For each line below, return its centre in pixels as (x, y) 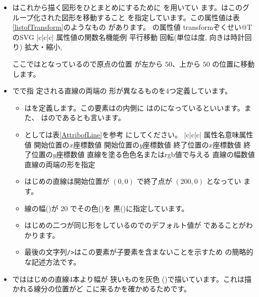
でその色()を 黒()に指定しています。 (129, 208)
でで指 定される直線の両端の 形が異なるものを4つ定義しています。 (122, 91)
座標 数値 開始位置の (106, 144)
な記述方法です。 (53, 261)
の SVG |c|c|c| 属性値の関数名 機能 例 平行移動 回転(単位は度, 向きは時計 (128, 37)
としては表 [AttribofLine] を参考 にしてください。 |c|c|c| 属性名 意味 (132, 134)
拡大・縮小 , (43, 47)
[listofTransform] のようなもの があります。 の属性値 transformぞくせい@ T (132, 27)
